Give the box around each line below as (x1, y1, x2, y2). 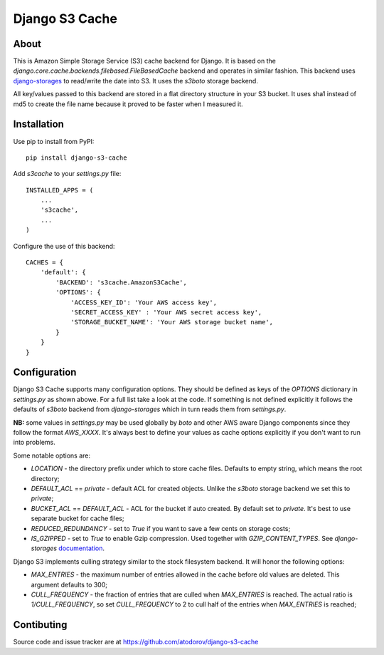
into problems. (13, 438, 56, 447)
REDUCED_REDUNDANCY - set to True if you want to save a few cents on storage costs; (31, 524, 291, 532)
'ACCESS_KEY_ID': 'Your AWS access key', (70, 298, 217, 306)
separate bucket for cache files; (31, 514, 124, 523)
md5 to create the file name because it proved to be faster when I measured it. (13, 100, 243, 108)
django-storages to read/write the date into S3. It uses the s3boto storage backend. (13, 76, 259, 85)
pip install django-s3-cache (26, 153, 127, 162)
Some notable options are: (13, 451, 91, 460)
